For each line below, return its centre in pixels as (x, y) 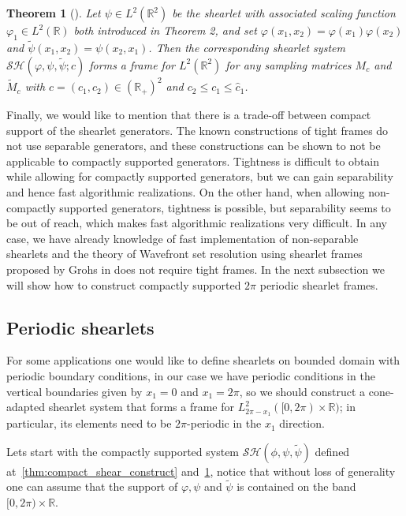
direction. (302, 423)
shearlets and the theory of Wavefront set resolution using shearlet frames (184, 254)
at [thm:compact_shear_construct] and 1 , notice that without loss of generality (201, 471)
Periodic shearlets (80, 327)
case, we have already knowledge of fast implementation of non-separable (183, 238)
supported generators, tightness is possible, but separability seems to (225, 207)
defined (332, 451)
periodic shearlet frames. (319, 284)
